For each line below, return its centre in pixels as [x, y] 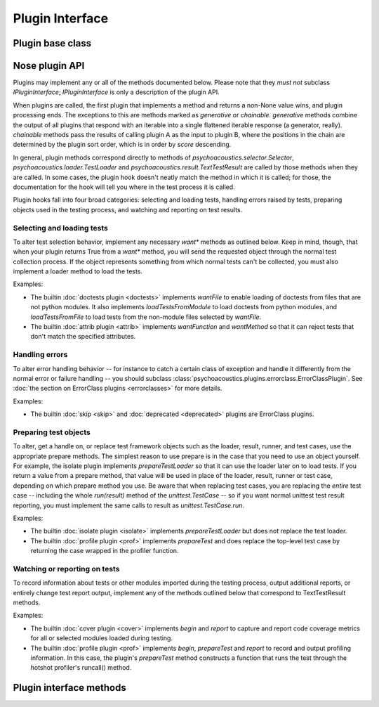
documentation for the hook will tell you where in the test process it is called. [124, 187]
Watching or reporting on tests [66, 569]
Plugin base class [52, 43]
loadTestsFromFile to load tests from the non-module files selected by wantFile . [146, 317]
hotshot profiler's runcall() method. [81, 668]
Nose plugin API [49, 66]
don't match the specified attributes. [83, 337]
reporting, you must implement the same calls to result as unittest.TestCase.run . [129, 505]
